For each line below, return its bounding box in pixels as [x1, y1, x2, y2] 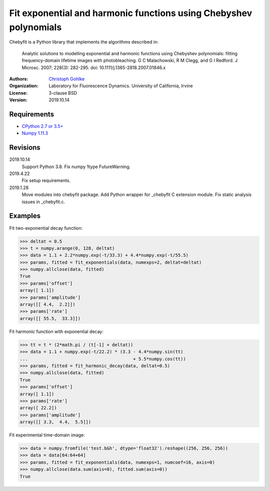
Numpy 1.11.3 [21, 130, 48, 136]
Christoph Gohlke [48, 76, 85, 82]
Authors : [9, 76, 28, 82]
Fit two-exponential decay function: [9, 225, 83, 231]
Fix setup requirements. [21, 178, 71, 184]
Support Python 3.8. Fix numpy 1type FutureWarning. [21, 163, 131, 170]
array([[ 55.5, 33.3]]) [19, 315, 81, 321]
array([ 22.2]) [19, 405, 57, 411]
